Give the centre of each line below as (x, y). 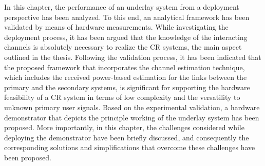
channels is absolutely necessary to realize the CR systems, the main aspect (123, 47)
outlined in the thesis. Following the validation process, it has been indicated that (133, 57)
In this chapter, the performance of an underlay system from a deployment (122, 7)
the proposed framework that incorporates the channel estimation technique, (125, 67)
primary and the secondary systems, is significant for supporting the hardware (127, 87)
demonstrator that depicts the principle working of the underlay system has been (132, 117)
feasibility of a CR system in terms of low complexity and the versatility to (122, 97)
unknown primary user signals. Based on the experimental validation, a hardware (132, 107)
